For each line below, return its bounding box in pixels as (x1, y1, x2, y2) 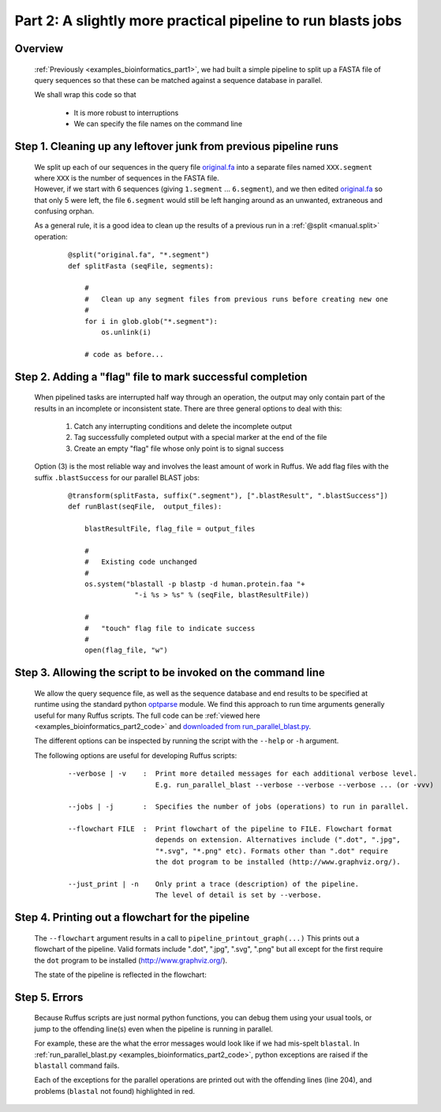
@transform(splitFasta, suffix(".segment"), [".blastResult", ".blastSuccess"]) (68, 490, 389, 500)
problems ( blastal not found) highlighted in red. (34, 1086, 195, 1095)
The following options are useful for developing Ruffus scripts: (34, 750, 237, 760)
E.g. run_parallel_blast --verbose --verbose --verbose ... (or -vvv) (155, 780, 434, 789)
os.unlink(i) (101, 328, 151, 336)
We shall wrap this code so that (34, 90, 137, 100)
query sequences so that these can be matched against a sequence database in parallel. (34, 75, 323, 85)
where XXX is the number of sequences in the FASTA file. (34, 173, 220, 182)
